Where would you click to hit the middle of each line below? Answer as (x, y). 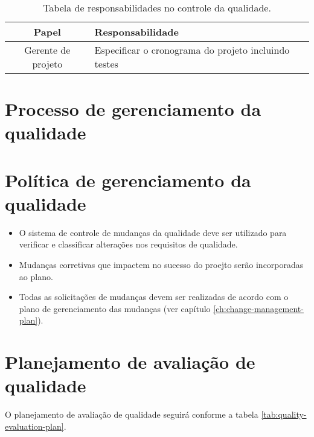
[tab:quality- (284, 414)
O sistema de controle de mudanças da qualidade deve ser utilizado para (153, 232)
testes (106, 64)
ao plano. (36, 276)
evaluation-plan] (34, 426)
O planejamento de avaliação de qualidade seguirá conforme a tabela (132, 414)
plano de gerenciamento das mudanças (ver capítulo (115, 308)
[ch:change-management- (258, 308)
